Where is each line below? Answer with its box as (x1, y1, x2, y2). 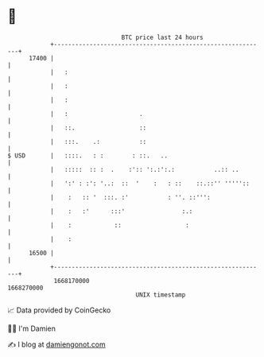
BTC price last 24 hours (121, 33, 204, 41)
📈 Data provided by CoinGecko (7, 305, 111, 315)
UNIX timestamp (135, 290, 186, 299)
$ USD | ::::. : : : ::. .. (7, 151, 169, 160)
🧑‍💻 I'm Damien (7, 324, 56, 333)
